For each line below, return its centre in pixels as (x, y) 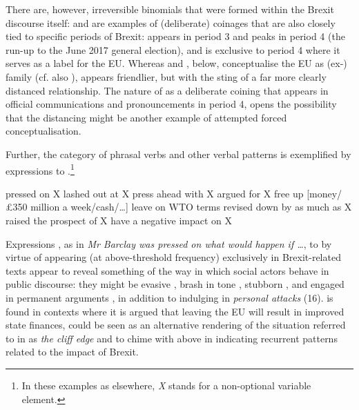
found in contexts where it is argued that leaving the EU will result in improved (175, 311)
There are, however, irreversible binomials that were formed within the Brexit (170, 9)
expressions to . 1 (40, 169)
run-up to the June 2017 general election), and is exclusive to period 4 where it (173, 49)
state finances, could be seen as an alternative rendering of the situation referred (176, 325)
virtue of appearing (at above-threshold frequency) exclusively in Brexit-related (173, 257)
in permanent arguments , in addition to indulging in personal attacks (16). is (169, 297)
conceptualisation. (43, 131)
